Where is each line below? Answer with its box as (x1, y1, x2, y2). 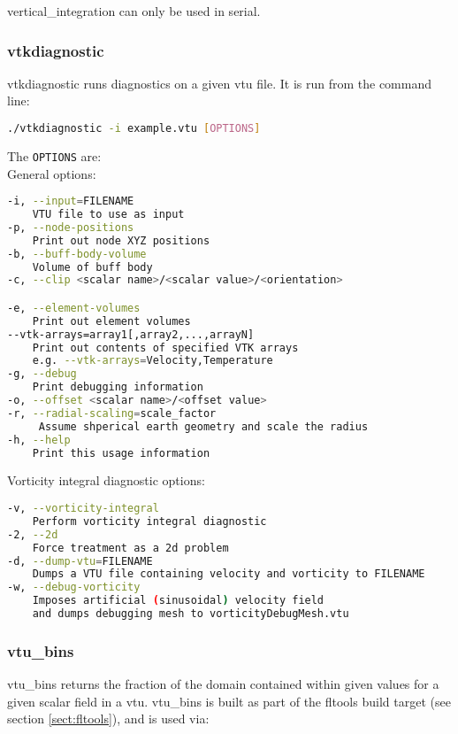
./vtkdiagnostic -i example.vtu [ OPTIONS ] (7, 122, 261, 135)
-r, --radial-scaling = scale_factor (7, 406, 217, 420)
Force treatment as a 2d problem (32, 541, 229, 554)
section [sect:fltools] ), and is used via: (7, 709, 210, 728)
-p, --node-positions (7, 220, 134, 234)
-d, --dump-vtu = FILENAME (7, 554, 153, 568)
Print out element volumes (32, 314, 191, 328)
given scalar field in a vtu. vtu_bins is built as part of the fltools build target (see (7, 692, 451, 710)
